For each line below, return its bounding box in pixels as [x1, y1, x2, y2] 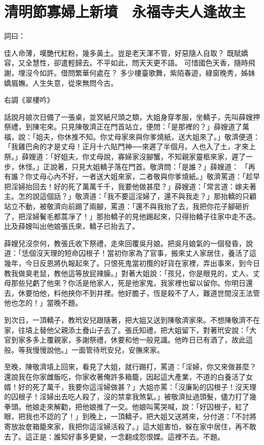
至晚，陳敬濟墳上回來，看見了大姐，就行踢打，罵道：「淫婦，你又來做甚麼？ [4, 361, 256, 372]
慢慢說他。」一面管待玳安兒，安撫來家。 [32, 344, 164, 355]
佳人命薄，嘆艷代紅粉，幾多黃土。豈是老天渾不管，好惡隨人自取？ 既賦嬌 [4, 47, 248, 58]
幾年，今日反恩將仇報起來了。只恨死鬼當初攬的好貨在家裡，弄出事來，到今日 [4, 258, 260, 268]
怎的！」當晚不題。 [18, 297, 82, 308]
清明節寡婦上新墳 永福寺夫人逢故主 [4, 1, 246, 22]
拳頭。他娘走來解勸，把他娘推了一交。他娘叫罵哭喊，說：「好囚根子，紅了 [4, 401, 249, 412]
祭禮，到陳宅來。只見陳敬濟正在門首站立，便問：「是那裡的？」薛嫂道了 [4, 121, 242, 132]
